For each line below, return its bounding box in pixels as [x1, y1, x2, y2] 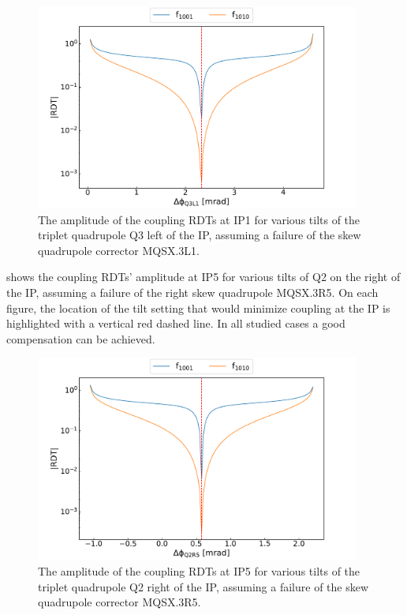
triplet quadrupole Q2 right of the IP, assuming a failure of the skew [38, 578, 369, 594]
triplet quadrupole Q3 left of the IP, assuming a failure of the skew [38, 227, 361, 243]
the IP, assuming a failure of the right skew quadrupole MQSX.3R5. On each [6, 284, 379, 301]
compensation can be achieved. [6, 330, 155, 347]
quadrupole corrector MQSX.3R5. [38, 594, 201, 610]
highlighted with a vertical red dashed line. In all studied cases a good [6, 315, 345, 332]
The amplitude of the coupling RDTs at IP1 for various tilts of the [38, 211, 360, 227]
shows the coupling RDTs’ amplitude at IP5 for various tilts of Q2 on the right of [6, 268, 401, 285]
